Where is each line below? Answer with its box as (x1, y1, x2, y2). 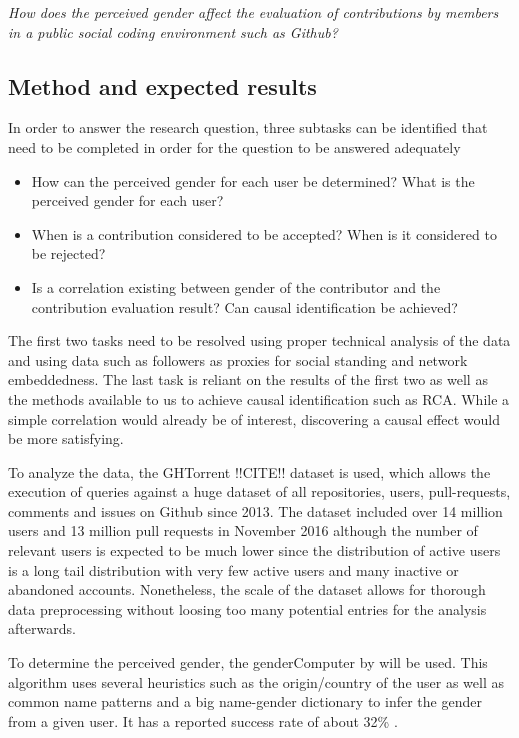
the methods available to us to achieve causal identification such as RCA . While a (8, 388, 510, 409)
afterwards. (8, 618, 76, 639)
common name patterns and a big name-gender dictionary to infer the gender (8, 691, 482, 712)
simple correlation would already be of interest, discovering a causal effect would (8, 408, 501, 429)
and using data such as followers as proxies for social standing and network (8, 349, 468, 370)
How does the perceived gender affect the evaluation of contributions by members (8, 2, 499, 22)
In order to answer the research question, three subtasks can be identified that (8, 117, 488, 138)
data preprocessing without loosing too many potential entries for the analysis (8, 598, 487, 619)
